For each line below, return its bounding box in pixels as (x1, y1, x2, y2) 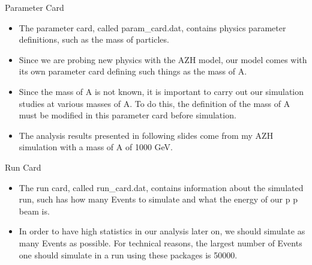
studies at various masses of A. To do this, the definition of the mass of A (19, 97, 290, 109)
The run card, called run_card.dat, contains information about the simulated (19, 181, 304, 193)
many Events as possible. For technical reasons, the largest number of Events (19, 236, 302, 249)
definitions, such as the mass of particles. (19, 33, 169, 46)
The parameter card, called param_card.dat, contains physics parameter (19, 21, 286, 34)
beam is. (19, 204, 50, 217)
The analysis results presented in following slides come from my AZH (19, 129, 274, 141)
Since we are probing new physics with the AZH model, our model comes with (19, 53, 307, 65)
